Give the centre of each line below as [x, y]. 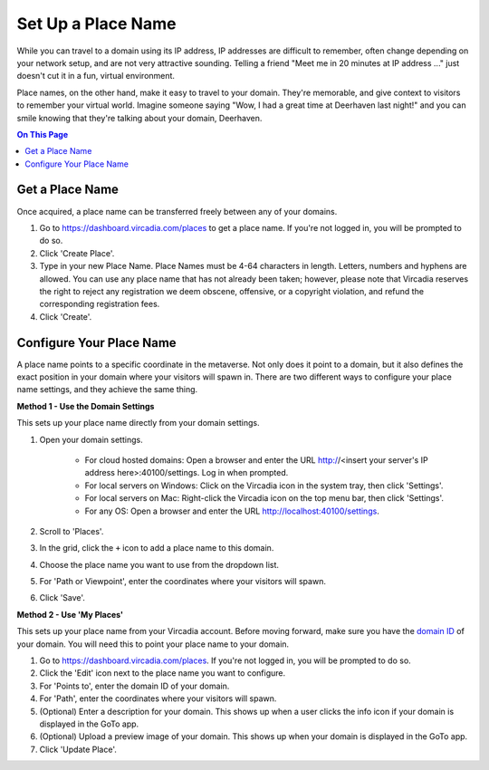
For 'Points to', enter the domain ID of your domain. [134, 686]
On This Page [43, 134]
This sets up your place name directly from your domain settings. [138, 423]
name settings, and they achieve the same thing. [107, 390]
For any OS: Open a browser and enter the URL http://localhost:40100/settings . [232, 511]
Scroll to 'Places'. [72, 531]
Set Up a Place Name [96, 24]
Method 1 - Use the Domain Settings [86, 406]
